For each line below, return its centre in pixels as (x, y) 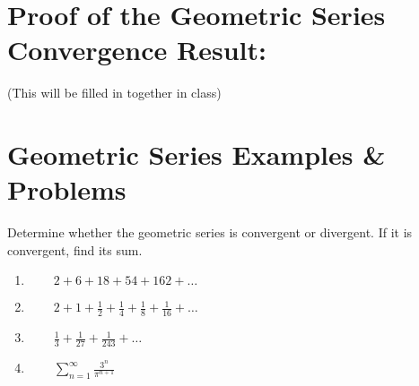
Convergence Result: (137, 50)
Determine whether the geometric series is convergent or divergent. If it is (210, 232)
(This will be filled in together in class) (114, 93)
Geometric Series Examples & (196, 154)
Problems (67, 189)
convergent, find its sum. (75, 249)
